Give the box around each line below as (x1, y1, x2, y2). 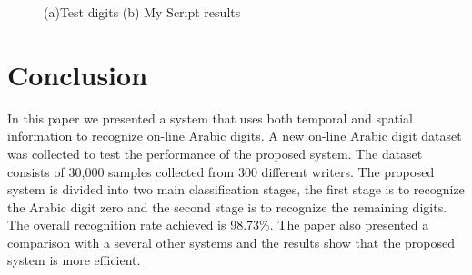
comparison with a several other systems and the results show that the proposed (7, 232, 456, 251)
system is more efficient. (7, 250, 141, 270)
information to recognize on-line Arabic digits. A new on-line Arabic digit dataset (7, 126, 462, 145)
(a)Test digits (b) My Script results (44, 3, 241, 21)
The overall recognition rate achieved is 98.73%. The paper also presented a (7, 215, 429, 234)
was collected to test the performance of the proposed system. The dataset (7, 143, 423, 162)
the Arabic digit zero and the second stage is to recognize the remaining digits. (7, 197, 447, 216)
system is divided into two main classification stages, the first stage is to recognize (7, 180, 465, 199)
